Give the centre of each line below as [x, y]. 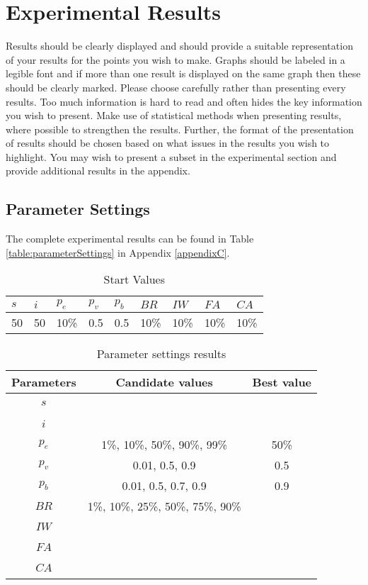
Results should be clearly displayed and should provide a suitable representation [179, 46]
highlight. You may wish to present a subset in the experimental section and [171, 156]
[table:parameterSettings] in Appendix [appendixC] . [118, 252]
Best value [282, 381]
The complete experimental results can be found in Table [130, 239]
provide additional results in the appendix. [98, 171]
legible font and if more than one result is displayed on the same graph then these [183, 73]
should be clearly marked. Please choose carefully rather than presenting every [176, 87]
